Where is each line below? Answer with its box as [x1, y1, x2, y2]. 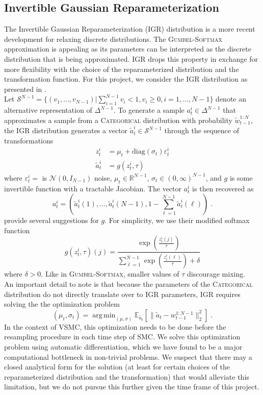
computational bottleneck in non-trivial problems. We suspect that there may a [4, 351, 252, 362]
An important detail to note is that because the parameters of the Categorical [4, 278, 253, 289]
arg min [92, 311, 116, 319]
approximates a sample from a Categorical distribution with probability [4, 114, 232, 125]
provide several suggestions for [4, 215, 99, 226]
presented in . [4, 83, 46, 94]
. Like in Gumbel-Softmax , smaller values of [41, 268, 179, 279]
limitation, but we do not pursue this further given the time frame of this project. [4, 381, 259, 392]
